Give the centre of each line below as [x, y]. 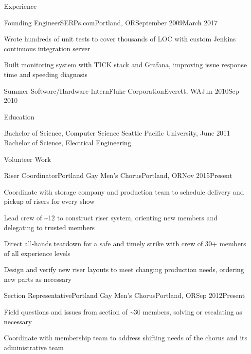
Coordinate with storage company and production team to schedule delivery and [124, 191]
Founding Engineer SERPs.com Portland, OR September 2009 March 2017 [111, 22]
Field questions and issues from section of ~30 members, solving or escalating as [123, 312]
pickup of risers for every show [49, 201]
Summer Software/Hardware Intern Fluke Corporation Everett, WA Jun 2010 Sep [122, 90]
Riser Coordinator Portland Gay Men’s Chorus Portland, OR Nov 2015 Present [118, 175]
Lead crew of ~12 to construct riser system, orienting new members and [111, 217]
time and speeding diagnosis [46, 74]
